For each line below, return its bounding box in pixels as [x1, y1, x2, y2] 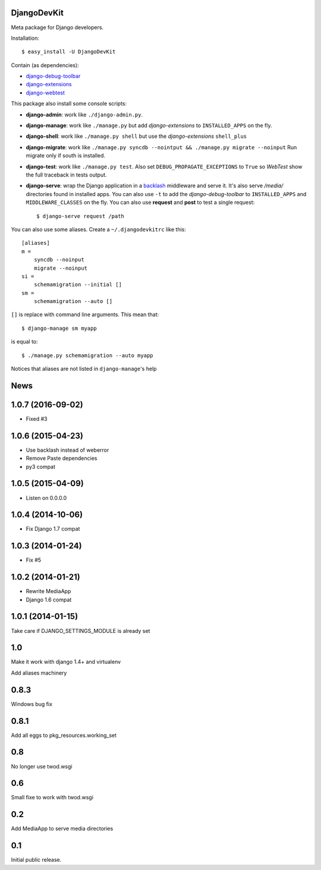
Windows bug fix [11, 700, 53, 707]
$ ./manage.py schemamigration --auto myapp [21, 352, 154, 359]
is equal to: [11, 338, 38, 345]
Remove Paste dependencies [26, 455, 97, 462]
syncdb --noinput [33, 256, 84, 263]
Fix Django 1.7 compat [26, 525, 80, 532]
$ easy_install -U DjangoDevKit [21, 48, 116, 55]
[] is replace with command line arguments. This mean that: [11, 311, 159, 318]
